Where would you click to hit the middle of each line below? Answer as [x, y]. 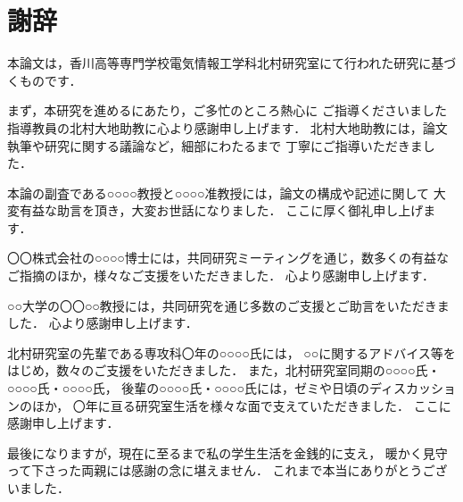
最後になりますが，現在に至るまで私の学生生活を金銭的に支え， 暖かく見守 [227, 452]
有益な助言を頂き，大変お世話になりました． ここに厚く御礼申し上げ [221, 210]
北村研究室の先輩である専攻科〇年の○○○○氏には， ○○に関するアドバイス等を [231, 352]
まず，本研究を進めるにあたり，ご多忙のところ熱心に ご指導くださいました [227, 110]
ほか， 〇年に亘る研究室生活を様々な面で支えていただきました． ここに [241, 405]
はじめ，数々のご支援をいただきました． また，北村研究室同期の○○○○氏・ [224, 370]
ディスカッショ [412, 388]
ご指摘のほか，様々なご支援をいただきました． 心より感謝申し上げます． [221, 276]
